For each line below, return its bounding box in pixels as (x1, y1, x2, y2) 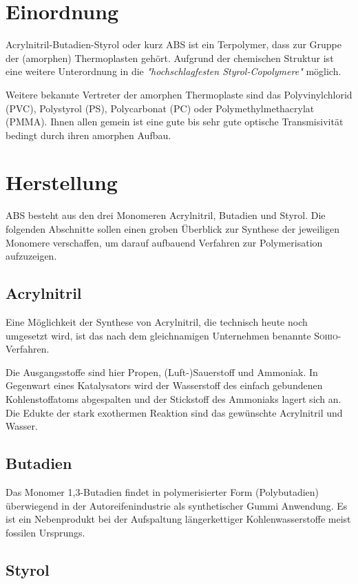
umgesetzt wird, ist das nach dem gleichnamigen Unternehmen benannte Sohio (6, 328, 338, 342)
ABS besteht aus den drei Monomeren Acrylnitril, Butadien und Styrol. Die (6, 208, 326, 222)
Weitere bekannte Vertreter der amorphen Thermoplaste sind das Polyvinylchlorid (6, 87, 352, 101)
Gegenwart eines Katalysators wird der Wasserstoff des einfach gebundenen (6, 378, 323, 393)
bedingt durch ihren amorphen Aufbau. (6, 127, 171, 142)
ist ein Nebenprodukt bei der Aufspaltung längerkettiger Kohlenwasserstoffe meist (6, 512, 351, 526)
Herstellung (6, 168, 118, 196)
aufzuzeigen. (6, 249, 57, 263)
